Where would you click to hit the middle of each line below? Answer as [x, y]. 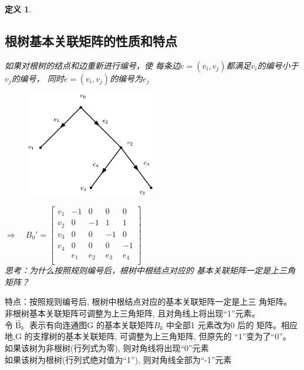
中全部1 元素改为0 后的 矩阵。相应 [232, 324]
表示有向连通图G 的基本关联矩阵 [92, 324]
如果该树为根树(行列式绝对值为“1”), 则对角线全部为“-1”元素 [118, 359]
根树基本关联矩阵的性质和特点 [91, 40]
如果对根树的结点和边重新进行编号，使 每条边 [93, 65]
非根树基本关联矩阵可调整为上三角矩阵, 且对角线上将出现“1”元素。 [132, 313]
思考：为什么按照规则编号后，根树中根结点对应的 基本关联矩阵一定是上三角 [150, 270]
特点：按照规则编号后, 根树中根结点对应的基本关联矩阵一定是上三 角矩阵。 [148, 301]
